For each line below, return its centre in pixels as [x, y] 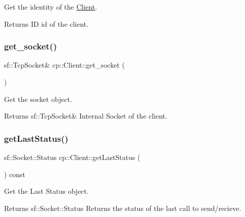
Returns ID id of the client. [46, 23]
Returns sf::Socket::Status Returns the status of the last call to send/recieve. [123, 208]
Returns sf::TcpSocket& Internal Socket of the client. [86, 116]
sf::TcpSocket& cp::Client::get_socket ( [64, 65]
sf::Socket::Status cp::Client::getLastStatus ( [72, 157]
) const [15, 174]
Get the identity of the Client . [51, 7]
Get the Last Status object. [46, 191]
